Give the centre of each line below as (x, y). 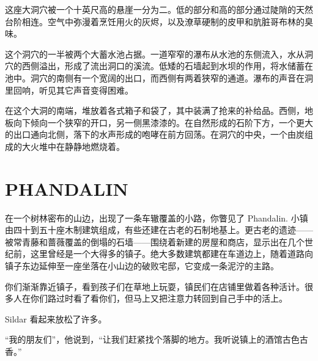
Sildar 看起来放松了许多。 (56, 318)
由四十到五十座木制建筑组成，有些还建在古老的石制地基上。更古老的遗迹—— (159, 230)
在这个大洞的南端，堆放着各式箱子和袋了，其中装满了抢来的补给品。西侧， (155, 110)
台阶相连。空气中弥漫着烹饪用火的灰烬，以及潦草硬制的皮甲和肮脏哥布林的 (155, 21)
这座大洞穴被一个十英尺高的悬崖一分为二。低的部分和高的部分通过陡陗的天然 (159, 9)
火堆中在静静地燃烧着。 (77, 146)
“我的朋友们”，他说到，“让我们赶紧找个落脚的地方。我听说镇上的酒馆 (144, 339)
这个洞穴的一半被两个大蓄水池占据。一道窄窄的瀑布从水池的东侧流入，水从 (155, 54)
